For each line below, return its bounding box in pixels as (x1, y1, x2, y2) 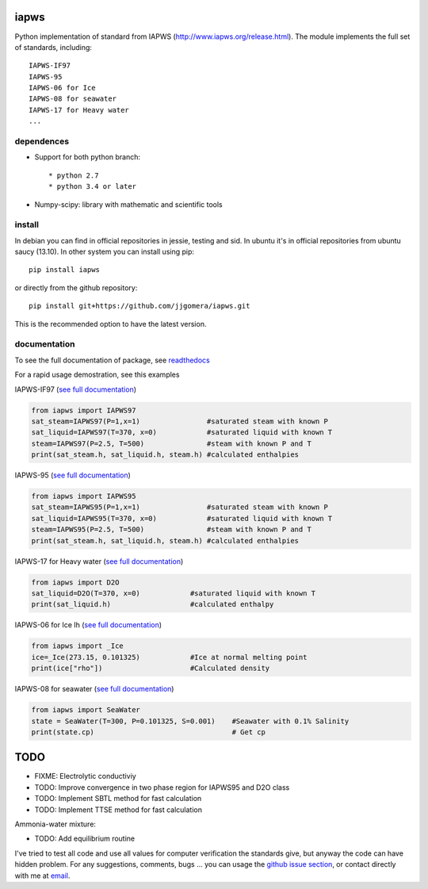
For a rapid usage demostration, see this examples (14, 370, 180, 380)
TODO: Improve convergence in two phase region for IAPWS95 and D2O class (34, 782, 290, 792)
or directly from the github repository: (14, 282, 138, 293)
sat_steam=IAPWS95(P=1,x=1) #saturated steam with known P (31, 503, 329, 512)
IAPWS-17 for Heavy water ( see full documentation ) (14, 556, 184, 566)
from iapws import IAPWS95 (31, 492, 136, 501)
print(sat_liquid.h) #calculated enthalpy (31, 600, 274, 609)
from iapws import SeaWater (31, 706, 140, 715)
